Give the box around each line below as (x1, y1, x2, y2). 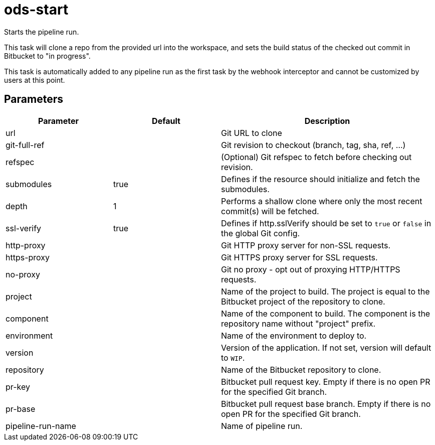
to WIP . (221, 352, 245, 363)
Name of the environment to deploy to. (221, 330, 367, 341)
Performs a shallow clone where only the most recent (221, 196, 422, 206)
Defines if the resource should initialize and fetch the (221, 174, 420, 184)
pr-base (6, 403, 36, 414)
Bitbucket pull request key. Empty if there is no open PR (221, 376, 430, 387)
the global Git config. (221, 228, 300, 238)
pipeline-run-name (6, 420, 76, 431)
